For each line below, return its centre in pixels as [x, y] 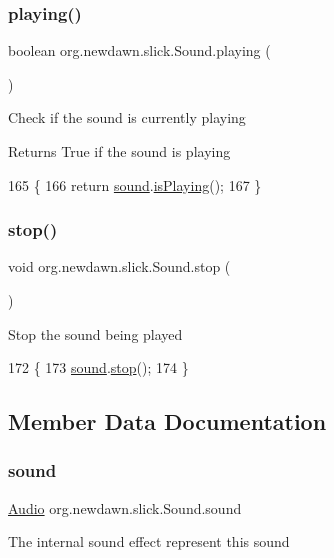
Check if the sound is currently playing [127, 117]
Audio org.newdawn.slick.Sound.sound [125, 507]
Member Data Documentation [167, 421]
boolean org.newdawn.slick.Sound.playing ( [139, 50]
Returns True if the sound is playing [119, 151]
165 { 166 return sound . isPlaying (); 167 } [135, 184]
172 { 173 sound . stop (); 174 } [98, 367]
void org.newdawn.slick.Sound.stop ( [119, 266]
